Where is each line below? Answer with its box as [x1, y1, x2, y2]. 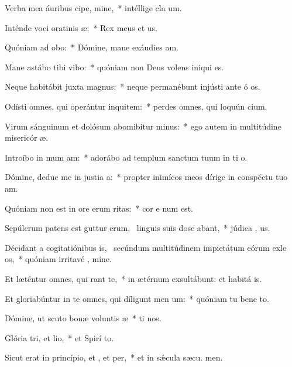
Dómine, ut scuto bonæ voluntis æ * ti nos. [5, 312, 162, 324]
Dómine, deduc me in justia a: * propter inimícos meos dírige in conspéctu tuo [5, 171, 288, 183]
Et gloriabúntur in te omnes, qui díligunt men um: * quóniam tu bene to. [5, 292, 269, 304]
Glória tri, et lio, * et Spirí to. [5, 331, 114, 344]
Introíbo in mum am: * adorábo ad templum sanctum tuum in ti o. [5, 151, 248, 163]
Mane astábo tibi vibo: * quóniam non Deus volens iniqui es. [5, 60, 224, 73]
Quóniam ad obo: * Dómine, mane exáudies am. [5, 41, 178, 53]
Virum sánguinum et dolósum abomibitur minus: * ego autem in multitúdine [5, 120, 281, 132]
